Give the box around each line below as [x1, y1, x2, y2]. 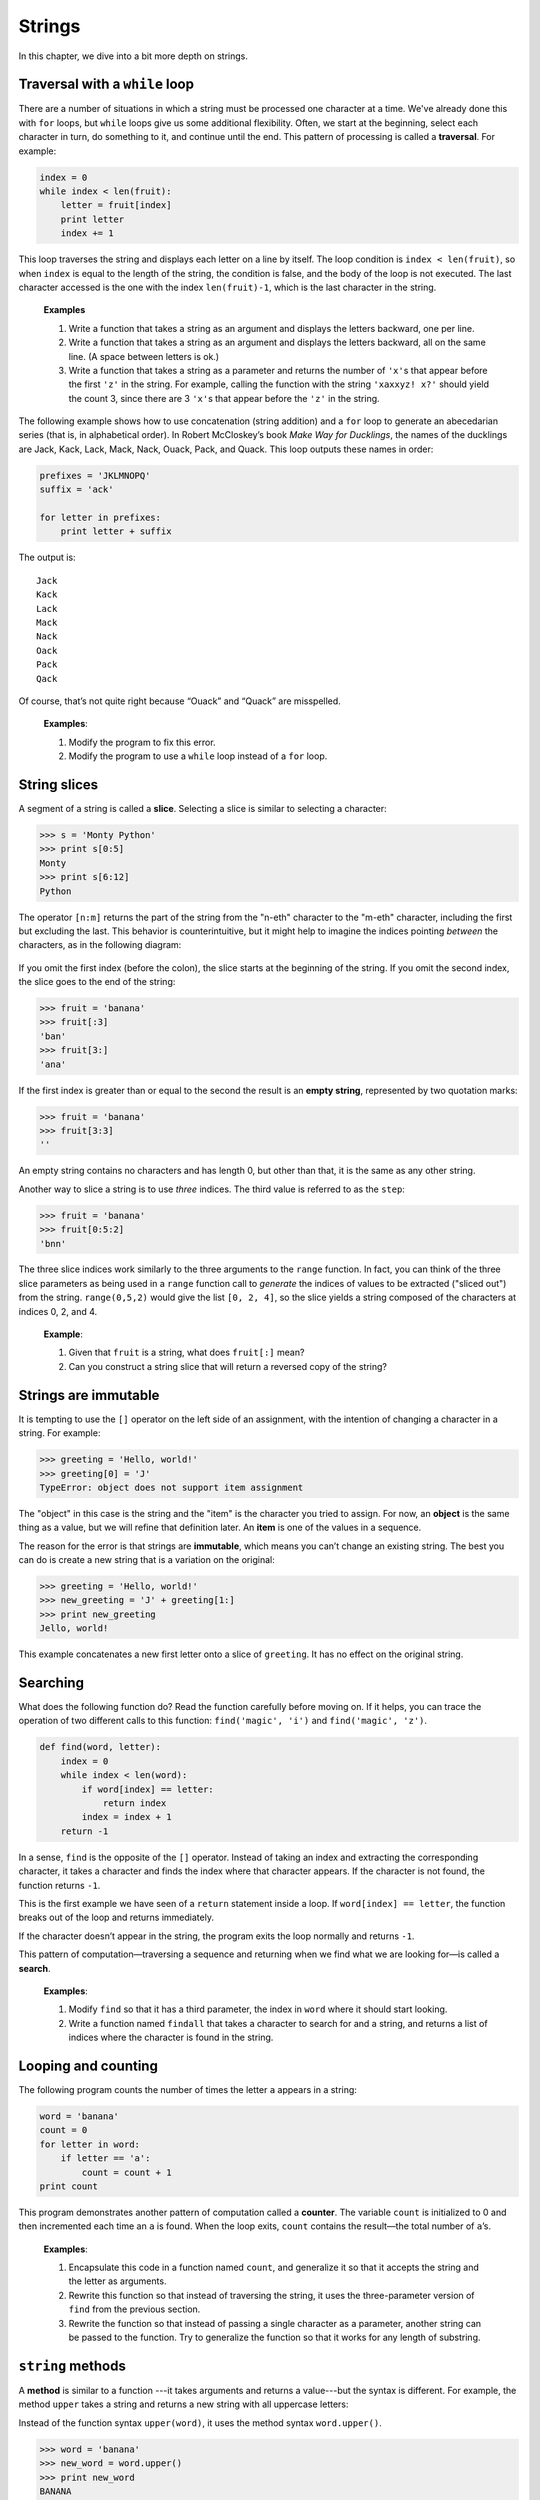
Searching [18, 1675, 85, 1691]
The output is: [18, 551, 76, 564]
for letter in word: [39, 2138, 140, 2150]
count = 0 [39, 2125, 88, 2136]
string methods [18, 2357, 127, 2374]
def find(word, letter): [39, 1741, 162, 1753]
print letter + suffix [60, 526, 172, 537]
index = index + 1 [81, 1811, 172, 1823]
